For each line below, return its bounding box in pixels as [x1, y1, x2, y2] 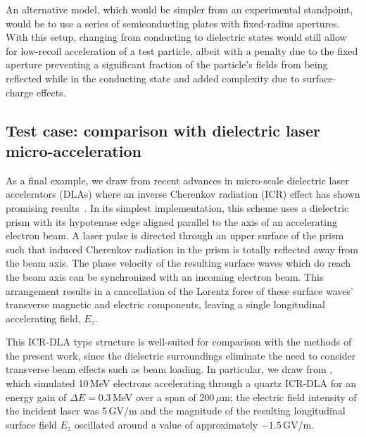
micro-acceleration [6, 139, 141, 161]
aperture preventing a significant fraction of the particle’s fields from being [6, 57, 328, 72]
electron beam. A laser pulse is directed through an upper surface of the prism [6, 228, 344, 243]
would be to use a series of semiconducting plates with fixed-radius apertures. [6, 15, 340, 30]
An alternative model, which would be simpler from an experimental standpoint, [6, 2, 353, 16]
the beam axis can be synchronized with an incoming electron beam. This [6, 269, 324, 284]
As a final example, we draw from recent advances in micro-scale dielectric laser [6, 172, 349, 187]
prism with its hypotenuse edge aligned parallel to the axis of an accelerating [6, 214, 337, 229]
